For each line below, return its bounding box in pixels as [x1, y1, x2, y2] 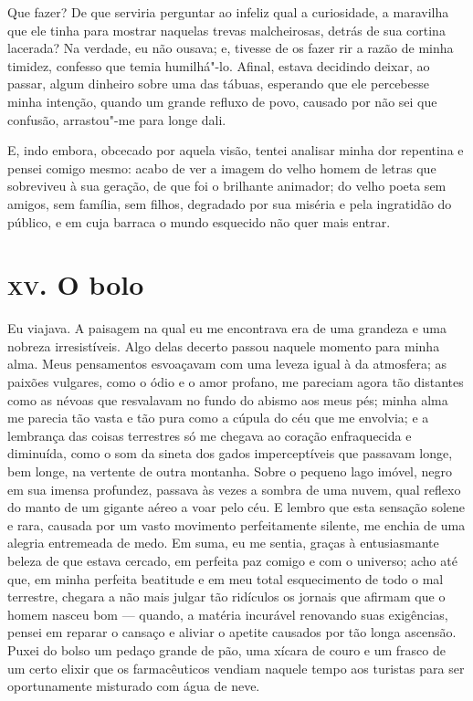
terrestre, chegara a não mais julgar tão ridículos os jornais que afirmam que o [7, 587, 446, 606]
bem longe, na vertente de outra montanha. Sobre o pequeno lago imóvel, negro [7, 462, 453, 480]
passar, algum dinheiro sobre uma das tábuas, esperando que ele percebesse [7, 74, 430, 93]
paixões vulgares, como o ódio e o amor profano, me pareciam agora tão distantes [7, 372, 464, 392]
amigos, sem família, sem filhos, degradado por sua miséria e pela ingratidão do [7, 194, 452, 213]
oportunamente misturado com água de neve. [7, 676, 260, 696]
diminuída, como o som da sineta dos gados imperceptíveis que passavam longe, [7, 444, 453, 463]
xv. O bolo [7, 266, 144, 303]
